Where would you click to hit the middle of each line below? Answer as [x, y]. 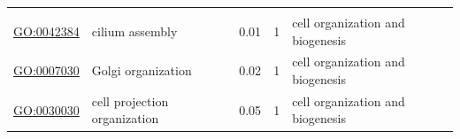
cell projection [130, 100]
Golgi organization [142, 70]
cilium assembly [134, 31]
